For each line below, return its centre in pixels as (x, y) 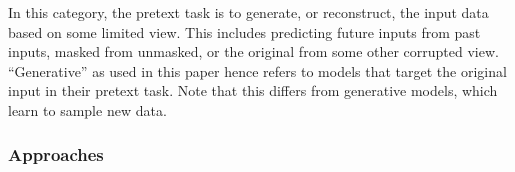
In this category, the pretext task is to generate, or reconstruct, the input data (248, 12)
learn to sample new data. (87, 109)
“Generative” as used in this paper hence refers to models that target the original (257, 70)
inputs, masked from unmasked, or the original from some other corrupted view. (253, 51)
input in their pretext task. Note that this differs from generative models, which (253, 90)
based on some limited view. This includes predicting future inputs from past (244, 31)
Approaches (56, 154)
